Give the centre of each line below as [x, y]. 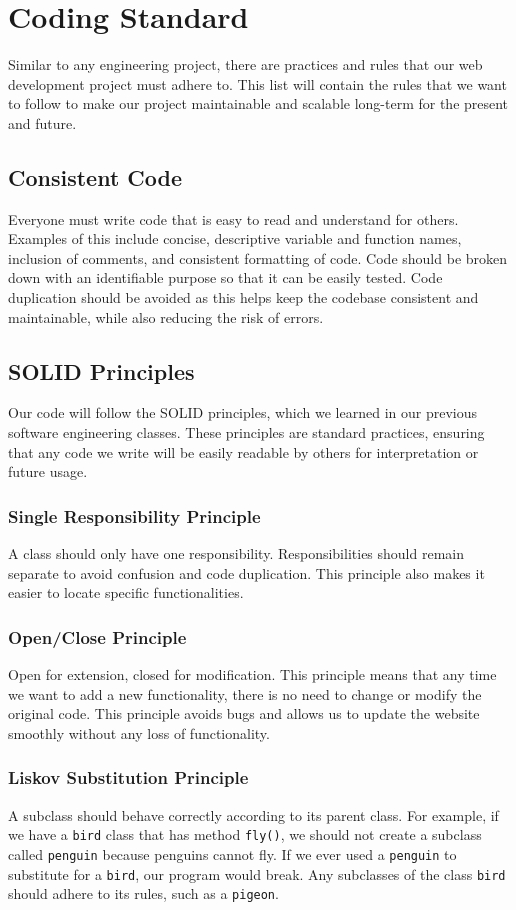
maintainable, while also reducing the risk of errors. [166, 316]
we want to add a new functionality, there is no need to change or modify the [245, 693]
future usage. [48, 471]
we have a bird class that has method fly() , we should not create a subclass [245, 834]
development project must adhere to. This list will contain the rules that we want [257, 83]
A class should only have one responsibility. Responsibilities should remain [236, 553]
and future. [42, 122]
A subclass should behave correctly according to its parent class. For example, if [253, 814]
